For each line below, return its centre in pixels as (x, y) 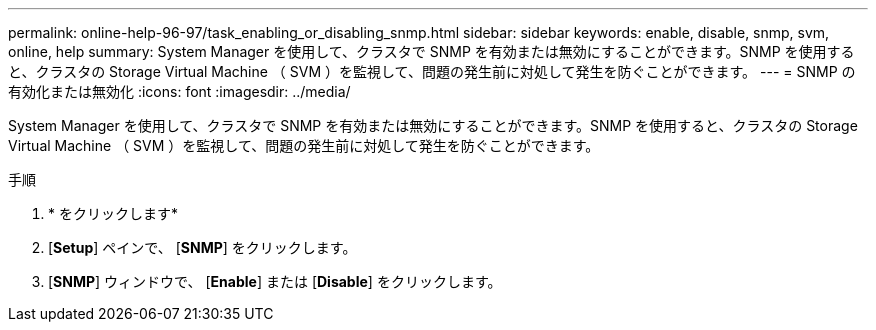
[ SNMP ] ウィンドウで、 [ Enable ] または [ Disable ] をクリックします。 (275, 281)
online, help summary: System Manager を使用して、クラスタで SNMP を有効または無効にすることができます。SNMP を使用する (431, 51)
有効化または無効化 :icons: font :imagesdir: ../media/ (179, 91)
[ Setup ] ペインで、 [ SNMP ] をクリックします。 (202, 247)
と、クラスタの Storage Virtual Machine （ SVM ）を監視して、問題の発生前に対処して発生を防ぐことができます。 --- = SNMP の (432, 71)
